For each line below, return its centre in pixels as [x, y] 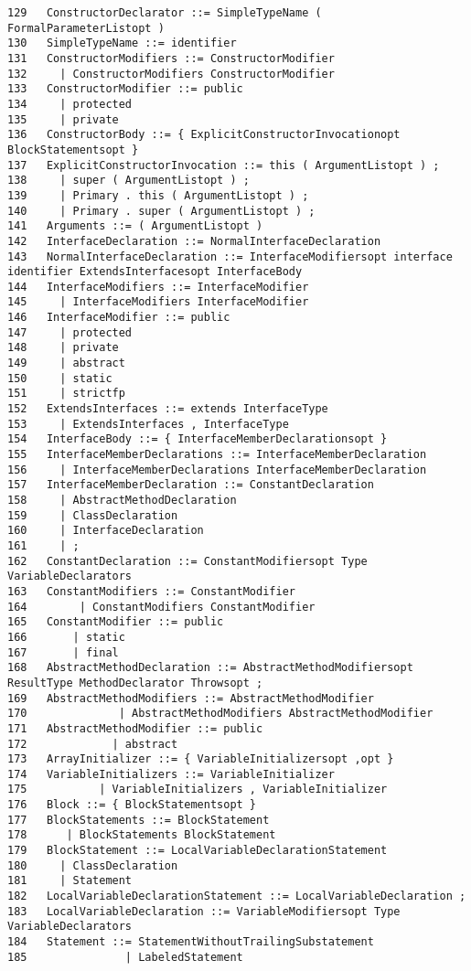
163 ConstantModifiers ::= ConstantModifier [151, 591]
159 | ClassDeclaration [93, 515]
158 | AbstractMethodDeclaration [122, 500]
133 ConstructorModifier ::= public [125, 89]
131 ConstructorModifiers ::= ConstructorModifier [171, 58]
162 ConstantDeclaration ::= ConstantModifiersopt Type [187, 561]
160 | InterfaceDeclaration [106, 531]
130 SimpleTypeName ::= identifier [122, 43]
